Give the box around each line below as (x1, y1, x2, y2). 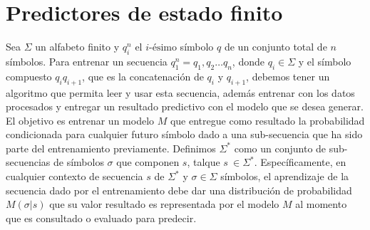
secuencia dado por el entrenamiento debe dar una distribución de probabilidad (6, 182, 352, 197)
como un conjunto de (234, 140, 327, 155)
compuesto (6, 68, 52, 83)
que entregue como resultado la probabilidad (170, 113, 365, 127)
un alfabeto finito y (35, 39, 120, 54)
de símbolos (53, 155, 104, 169)
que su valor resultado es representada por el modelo (49, 197, 279, 211)
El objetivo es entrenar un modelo (6, 113, 155, 127)
